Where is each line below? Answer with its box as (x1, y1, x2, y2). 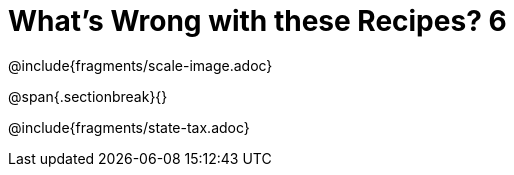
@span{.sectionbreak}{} (8, 87, 168, 105)
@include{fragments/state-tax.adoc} (8, 118, 250, 136)
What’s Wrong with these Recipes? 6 (8, 4, 507, 38)
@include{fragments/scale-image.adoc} (8, 56, 273, 74)
